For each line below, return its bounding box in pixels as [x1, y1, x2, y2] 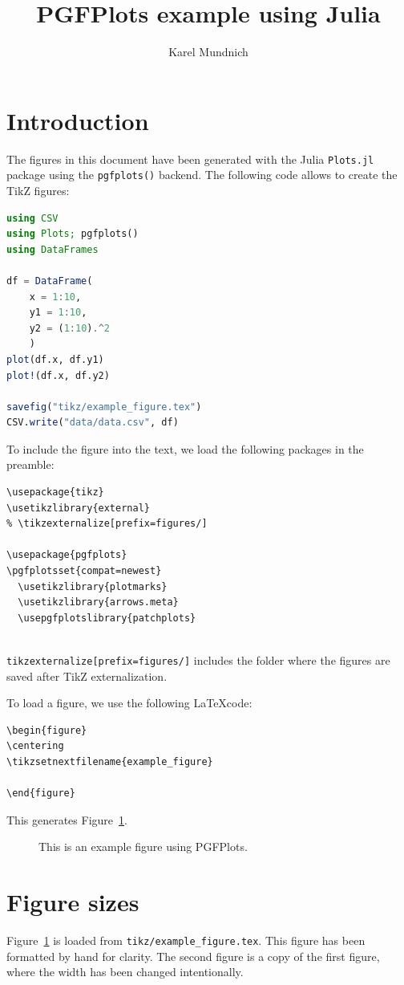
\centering [6, 740, 64, 752]
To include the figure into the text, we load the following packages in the [6, 440, 364, 457]
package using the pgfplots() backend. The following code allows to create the [6, 166, 398, 183]
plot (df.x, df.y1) [6, 353, 104, 365]
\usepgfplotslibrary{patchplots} [18, 612, 196, 624]
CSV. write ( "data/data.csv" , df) [6, 417, 179, 429]
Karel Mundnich [168, 43, 248, 60]
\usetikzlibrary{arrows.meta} [18, 596, 179, 609]
